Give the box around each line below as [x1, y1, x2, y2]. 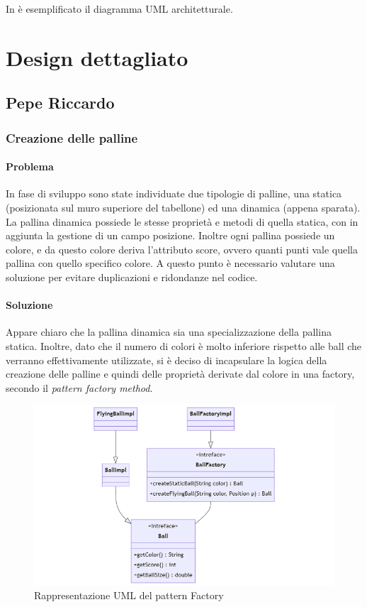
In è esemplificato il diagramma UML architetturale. [6, 1, 233, 16]
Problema [6, 159, 54, 174]
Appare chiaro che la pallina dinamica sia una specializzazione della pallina [6, 324, 332, 339]
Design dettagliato [6, 43, 188, 72]
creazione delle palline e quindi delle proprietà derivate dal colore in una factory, [6, 366, 355, 381]
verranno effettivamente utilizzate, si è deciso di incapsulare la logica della [6, 352, 327, 367]
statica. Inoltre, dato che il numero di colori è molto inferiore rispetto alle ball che [6, 338, 362, 353]
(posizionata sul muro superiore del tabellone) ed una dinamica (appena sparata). [6, 199, 361, 214]
